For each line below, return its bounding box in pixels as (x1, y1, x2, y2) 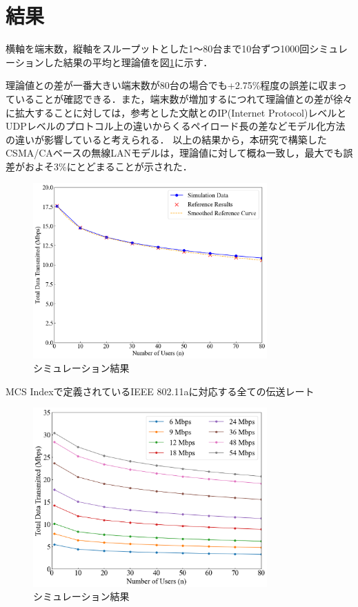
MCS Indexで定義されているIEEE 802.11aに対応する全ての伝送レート (6, 384, 315, 398)
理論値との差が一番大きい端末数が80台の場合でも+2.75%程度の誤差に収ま (6, 78, 337, 92)
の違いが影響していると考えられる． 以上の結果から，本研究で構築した (6, 132, 327, 146)
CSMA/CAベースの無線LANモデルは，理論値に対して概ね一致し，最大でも (6, 146, 344, 160)
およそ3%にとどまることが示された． (24, 159, 192, 173)
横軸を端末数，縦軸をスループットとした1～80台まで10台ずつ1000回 (6, 41, 310, 56)
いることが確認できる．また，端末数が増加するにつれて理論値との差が (14, 91, 333, 106)
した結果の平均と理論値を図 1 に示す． (43, 54, 213, 69)
